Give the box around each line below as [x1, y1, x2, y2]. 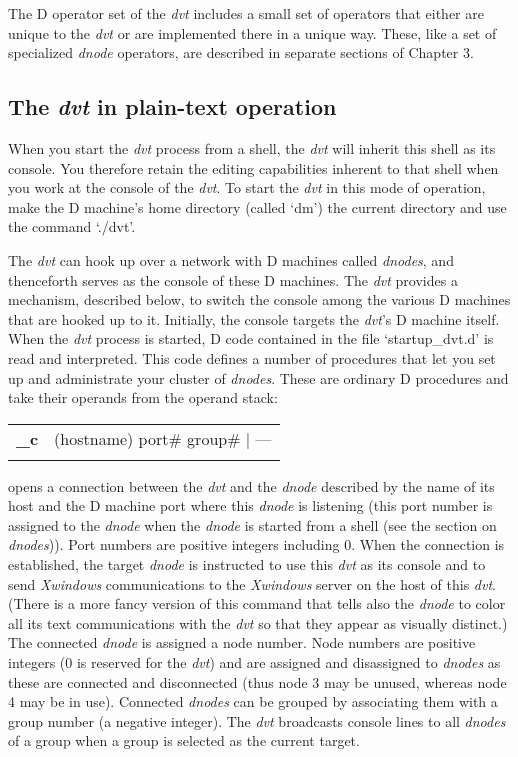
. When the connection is [351, 534, 505, 555]
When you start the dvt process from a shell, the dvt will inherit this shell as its [8, 137, 496, 158]
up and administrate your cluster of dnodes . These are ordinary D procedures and [8, 367, 509, 388]
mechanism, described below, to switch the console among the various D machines [8, 289, 511, 310]
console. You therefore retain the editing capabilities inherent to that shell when [8, 157, 499, 178]
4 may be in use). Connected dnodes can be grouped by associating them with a [8, 691, 498, 712]
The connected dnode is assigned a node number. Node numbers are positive [8, 632, 476, 653]
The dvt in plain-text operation [8, 91, 337, 122]
